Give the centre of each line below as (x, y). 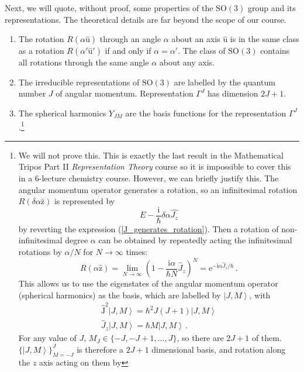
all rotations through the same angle (84, 62)
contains (275, 51)
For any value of (47, 338)
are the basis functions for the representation (206, 113)
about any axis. (187, 62)
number (32, 93)
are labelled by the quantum (224, 82)
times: (137, 252)
